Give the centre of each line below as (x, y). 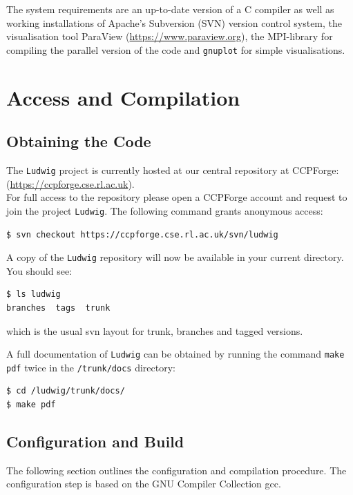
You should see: (39, 270)
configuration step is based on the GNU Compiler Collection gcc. (144, 484)
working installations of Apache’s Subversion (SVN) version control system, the (174, 22)
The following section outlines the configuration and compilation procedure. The (176, 470)
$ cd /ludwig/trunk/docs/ (66, 391)
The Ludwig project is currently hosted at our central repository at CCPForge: (173, 170)
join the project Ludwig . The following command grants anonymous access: (165, 210)
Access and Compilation (123, 97)
